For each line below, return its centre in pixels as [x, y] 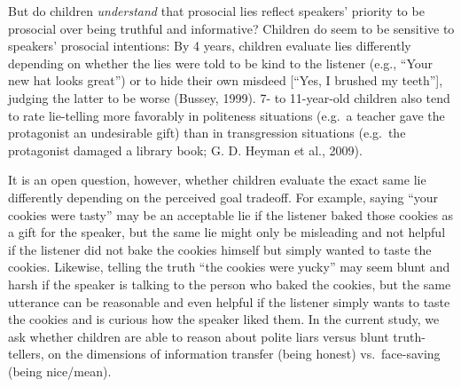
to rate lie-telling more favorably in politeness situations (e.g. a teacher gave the [227, 115]
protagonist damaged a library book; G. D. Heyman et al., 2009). [185, 150]
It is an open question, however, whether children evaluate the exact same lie [217, 180]
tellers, [26, 354]
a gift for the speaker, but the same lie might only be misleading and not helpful [227, 232]
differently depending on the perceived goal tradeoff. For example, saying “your [223, 197]
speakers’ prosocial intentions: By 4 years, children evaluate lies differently [210, 46]
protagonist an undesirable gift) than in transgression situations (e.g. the [207, 133]
